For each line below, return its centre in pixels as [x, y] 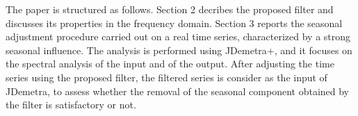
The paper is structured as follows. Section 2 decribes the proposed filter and [170, 9]
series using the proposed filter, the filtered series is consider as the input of [166, 77]
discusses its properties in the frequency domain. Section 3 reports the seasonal [174, 23]
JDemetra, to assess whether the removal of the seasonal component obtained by [178, 91]
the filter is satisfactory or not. [71, 105]
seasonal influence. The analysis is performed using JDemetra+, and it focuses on [179, 50]
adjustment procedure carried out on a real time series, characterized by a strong [178, 36]
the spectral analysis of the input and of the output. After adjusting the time [170, 64]
